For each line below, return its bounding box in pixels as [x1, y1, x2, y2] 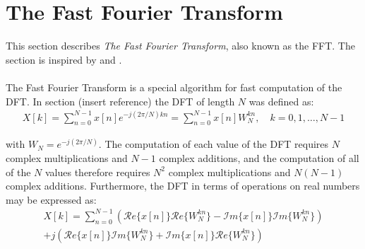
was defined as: [249, 93, 314, 108]
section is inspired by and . [6, 52, 122, 66]
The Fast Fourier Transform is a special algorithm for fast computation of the [6, 79, 342, 94]
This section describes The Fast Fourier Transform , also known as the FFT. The [6, 38, 355, 53]
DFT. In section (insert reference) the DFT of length [6, 93, 235, 108]
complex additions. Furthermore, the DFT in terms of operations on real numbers [6, 178, 360, 193]
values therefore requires [44, 164, 150, 179]
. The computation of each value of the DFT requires [98, 137, 329, 151]
